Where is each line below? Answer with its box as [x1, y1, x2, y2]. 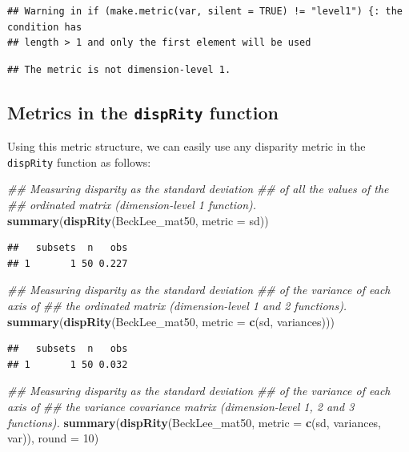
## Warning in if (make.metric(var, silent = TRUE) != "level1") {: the [7, 6, 403, 17]
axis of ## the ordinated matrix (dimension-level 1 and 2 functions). [7, 297, 347, 313]
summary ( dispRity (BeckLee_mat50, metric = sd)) [7, 212, 269, 228]
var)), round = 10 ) [7, 430, 99, 446]
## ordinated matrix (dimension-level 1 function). [7, 196, 257, 212]
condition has [7, 21, 82, 33]
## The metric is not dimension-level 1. [7, 63, 231, 75]
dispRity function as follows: [7, 153, 151, 170]
